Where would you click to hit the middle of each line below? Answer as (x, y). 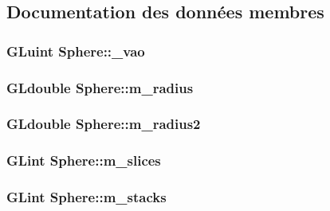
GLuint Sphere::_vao (76, 51)
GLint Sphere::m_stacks (86, 197)
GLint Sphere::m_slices (84, 160)
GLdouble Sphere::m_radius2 (104, 124)
